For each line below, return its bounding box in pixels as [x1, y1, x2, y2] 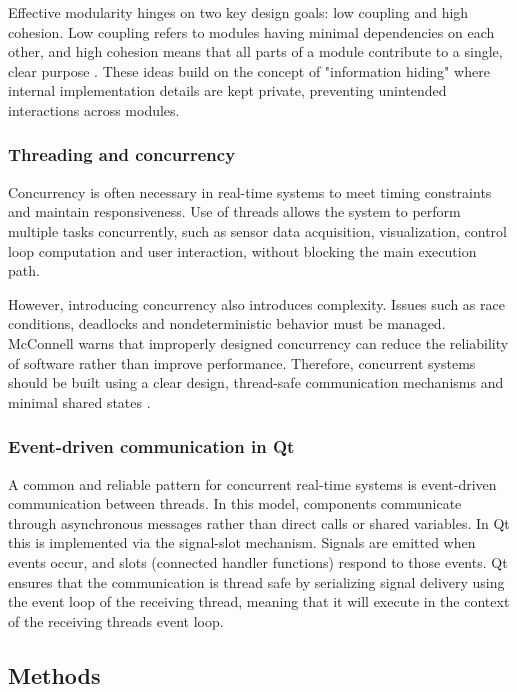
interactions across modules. [8, 99, 180, 120]
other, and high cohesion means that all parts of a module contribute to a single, [8, 41, 503, 62]
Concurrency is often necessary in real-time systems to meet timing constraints [8, 181, 492, 202]
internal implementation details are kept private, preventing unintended [8, 80, 447, 101]
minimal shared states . [8, 391, 151, 412]
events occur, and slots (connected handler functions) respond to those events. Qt [8, 551, 508, 572]
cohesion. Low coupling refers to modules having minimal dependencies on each [8, 21, 495, 42]
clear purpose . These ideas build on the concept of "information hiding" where [8, 60, 490, 81]
